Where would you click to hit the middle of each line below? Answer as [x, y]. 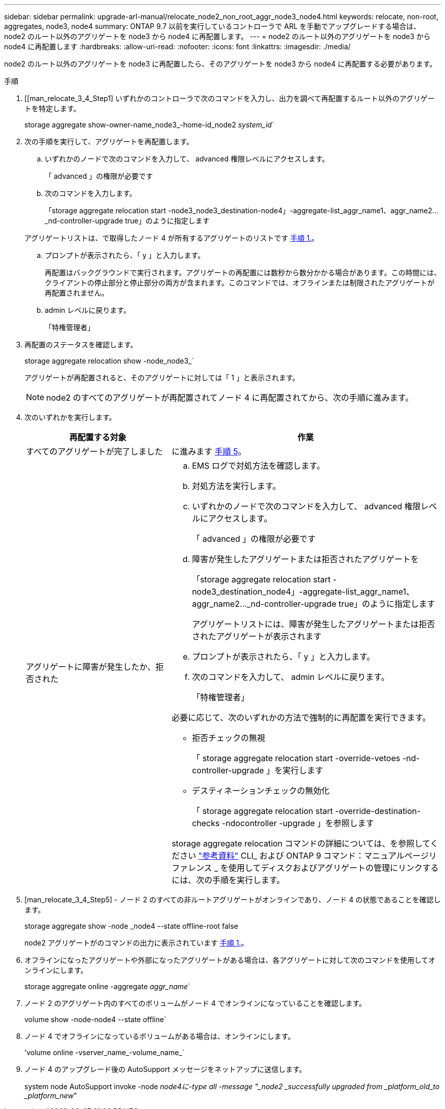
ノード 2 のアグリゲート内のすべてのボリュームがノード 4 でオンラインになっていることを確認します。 [195, 1003]
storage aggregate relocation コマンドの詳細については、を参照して [301, 843]
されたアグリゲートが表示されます [257, 636]
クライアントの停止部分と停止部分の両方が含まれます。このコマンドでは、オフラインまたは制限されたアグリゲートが [240, 283]
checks [206, 823]
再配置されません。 [77, 293]
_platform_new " [51, 1096]
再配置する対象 [98, 437]
